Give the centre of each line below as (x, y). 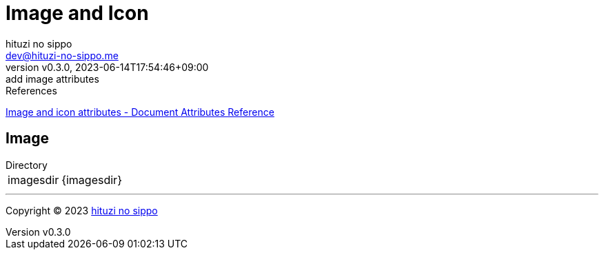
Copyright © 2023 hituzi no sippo (82, 210)
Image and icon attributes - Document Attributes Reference (140, 112)
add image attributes (52, 79)
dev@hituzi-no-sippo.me (62, 55)
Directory (27, 165)
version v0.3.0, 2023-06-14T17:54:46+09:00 (107, 67)
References (31, 90)
